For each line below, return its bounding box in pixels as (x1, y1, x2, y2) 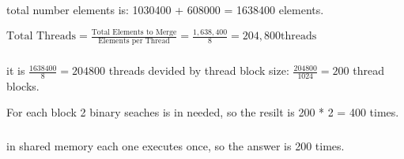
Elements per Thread (98, 37, 170, 46)
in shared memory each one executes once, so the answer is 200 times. (6, 137, 345, 153)
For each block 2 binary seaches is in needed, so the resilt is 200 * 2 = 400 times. (6, 104, 399, 120)
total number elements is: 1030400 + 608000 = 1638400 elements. (6, 2, 324, 18)
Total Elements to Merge (91, 28, 177, 36)
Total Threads (6, 31, 76, 43)
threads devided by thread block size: (108, 62, 289, 79)
